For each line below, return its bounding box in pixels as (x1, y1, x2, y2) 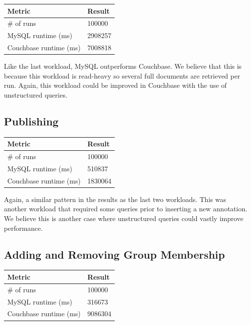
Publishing (4, 113, 59, 128)
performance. (4, 223, 43, 233)
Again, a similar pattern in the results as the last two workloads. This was (4, 194, 226, 204)
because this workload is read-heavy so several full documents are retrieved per (4, 70, 240, 81)
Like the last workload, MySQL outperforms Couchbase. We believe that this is (4, 61, 242, 71)
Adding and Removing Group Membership (4, 246, 225, 262)
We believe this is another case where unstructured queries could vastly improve (4, 213, 244, 223)
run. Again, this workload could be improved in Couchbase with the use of (4, 80, 227, 90)
